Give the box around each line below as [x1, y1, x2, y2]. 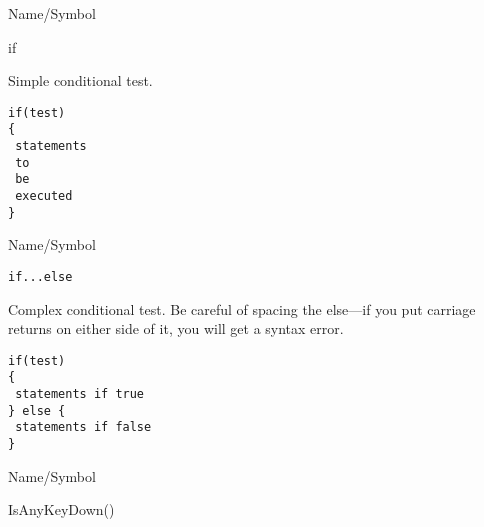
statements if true [15, 387, 145, 402]
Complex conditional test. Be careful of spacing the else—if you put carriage [8, 298, 476, 319]
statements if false [15, 420, 152, 435]
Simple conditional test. [8, 70, 153, 91]
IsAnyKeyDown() [8, 499, 115, 520]
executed [15, 189, 73, 204]
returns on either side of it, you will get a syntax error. [8, 318, 344, 339]
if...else [8, 269, 73, 284]
